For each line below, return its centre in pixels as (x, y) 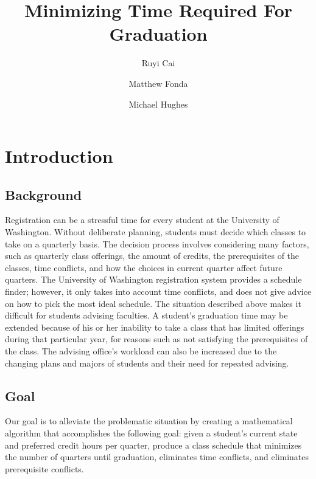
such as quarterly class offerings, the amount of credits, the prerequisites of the (152, 256)
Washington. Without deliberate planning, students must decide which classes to (156, 232)
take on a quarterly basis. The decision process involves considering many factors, (157, 243)
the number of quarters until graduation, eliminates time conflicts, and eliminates (157, 457)
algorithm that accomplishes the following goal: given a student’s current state (151, 433)
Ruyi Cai (158, 63)
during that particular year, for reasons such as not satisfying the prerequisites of (156, 339)
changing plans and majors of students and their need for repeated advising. (147, 363)
